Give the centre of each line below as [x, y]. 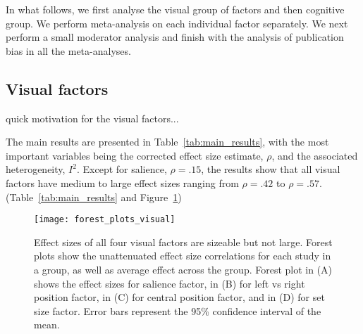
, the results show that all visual [271, 169]
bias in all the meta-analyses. [68, 50]
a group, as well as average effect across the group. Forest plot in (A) [183, 269]
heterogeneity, [36, 169]
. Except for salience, [122, 169]
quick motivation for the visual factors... [92, 118]
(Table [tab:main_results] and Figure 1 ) [94, 197]
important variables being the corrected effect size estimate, [135, 155]
